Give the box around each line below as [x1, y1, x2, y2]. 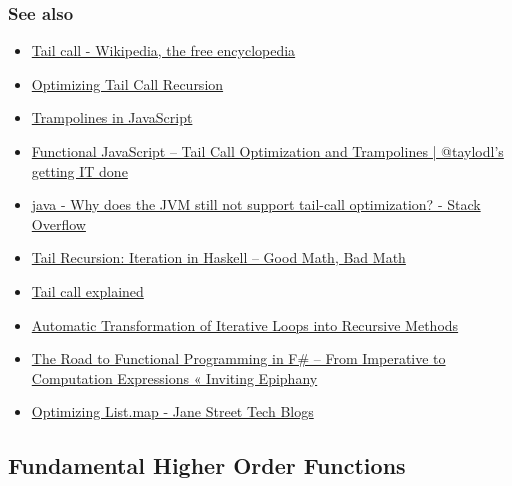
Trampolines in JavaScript [31, 107, 193, 128]
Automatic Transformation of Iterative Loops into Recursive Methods [31, 314, 459, 335]
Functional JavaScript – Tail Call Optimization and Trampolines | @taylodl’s [31, 141, 504, 161]
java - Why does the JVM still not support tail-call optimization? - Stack [31, 194, 481, 215]
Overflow [31, 213, 86, 234]
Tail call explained [31, 280, 144, 301]
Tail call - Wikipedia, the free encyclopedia [31, 40, 296, 61]
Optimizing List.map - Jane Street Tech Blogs [31, 401, 314, 422]
